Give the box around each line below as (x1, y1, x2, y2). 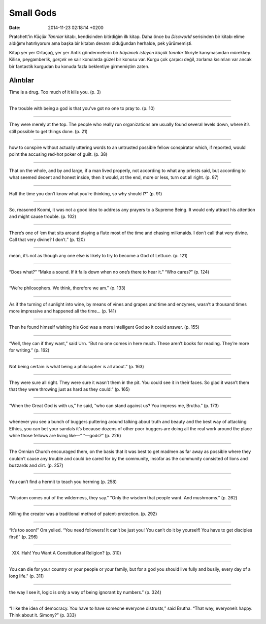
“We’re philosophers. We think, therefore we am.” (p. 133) (9, 285, 126, 291)
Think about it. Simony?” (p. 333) (9, 612, 76, 618)
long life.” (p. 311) (9, 573, 44, 579)
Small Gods (9, 7, 57, 18)
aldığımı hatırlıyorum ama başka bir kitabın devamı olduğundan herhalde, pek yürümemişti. (9, 40, 193, 46)
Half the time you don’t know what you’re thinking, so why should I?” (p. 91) (9, 190, 163, 197)
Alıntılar (9, 76, 34, 85)
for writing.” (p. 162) (9, 347, 50, 353)
